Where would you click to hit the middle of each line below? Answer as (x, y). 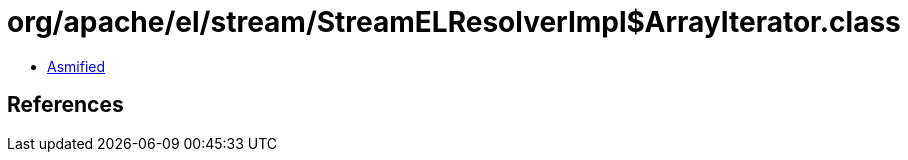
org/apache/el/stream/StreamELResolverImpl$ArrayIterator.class (454, 22)
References (65, 105)
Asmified (76, 66)
